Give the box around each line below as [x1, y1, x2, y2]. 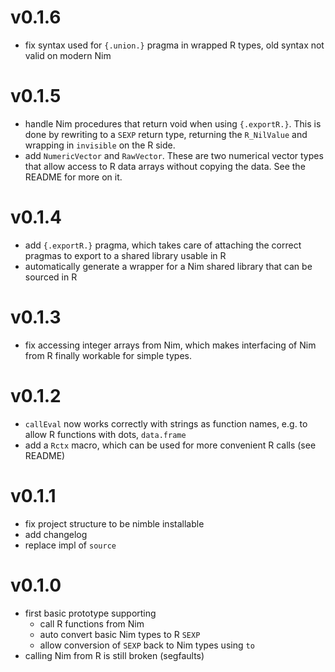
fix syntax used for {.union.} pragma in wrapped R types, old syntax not [24, 39, 325, 51]
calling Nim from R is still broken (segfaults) [24, 649, 205, 661]
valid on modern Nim [24, 49, 112, 61]
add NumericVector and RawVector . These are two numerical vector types [24, 149, 324, 161]
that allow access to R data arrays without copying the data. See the [24, 160, 306, 172]
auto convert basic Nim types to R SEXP [39, 628, 201, 640]
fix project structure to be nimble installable [24, 517, 205, 530]
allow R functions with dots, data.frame [24, 428, 187, 440]
